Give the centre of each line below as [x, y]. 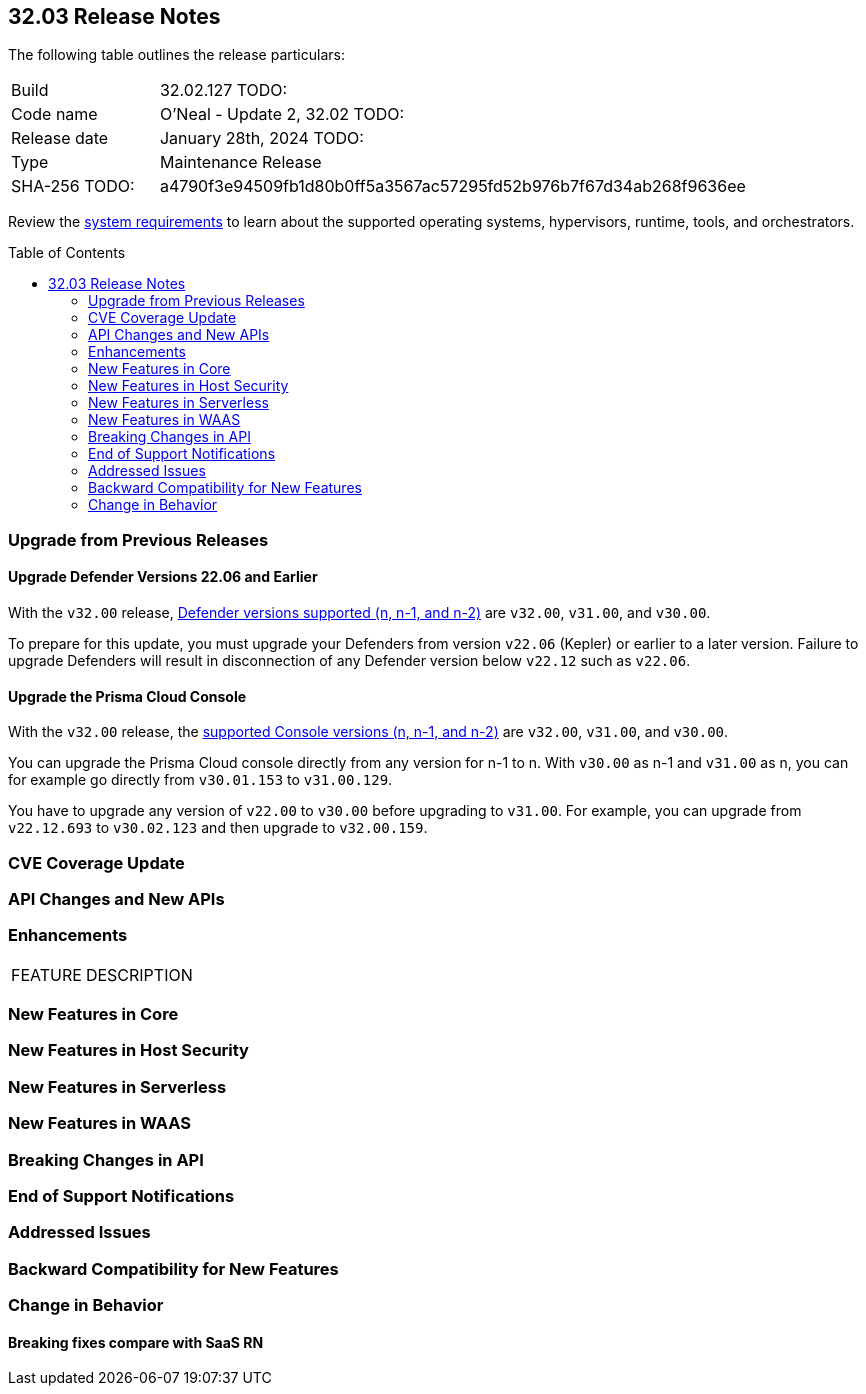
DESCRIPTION [139, 974]
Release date [60, 138]
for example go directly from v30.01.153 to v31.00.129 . [200, 780]
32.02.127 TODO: [223, 90]
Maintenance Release [240, 162]
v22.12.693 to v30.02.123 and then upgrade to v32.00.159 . [218, 828]
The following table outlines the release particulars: [176, 55]
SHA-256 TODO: [73, 186]
